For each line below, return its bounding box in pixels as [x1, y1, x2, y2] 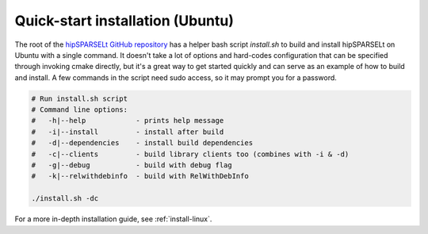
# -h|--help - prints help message [31, 116, 224, 125]
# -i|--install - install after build [31, 127, 224, 136]
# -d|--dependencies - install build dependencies [31, 139, 254, 148]
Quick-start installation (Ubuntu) [14, 12, 234, 29]
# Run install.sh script [31, 94, 128, 103]
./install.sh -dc [31, 194, 99, 203]
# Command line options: [31, 105, 128, 114]
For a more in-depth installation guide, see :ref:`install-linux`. [14, 214, 212, 224]
